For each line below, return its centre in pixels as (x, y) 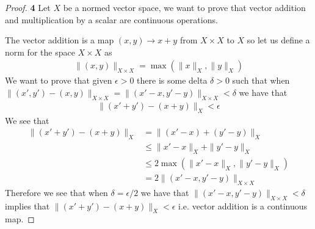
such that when (261, 80)
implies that (27, 205)
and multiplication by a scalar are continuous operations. (111, 19)
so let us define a (278, 40)
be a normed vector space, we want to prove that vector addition (184, 7)
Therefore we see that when (56, 192)
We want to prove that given (59, 80)
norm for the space (40, 52)
